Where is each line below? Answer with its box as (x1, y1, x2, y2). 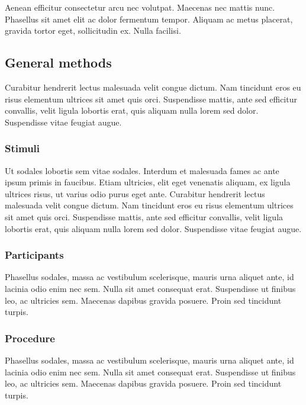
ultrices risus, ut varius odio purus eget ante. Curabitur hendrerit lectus (5, 187, 265, 200)
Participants (5, 247, 64, 262)
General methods (5, 53, 112, 72)
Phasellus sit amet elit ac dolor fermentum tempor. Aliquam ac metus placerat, (5, 12, 293, 25)
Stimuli (5, 141, 40, 156)
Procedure (5, 330, 55, 345)
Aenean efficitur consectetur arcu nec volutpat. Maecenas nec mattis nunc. (5, 1, 275, 13)
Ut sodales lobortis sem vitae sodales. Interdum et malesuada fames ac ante (5, 164, 279, 176)
